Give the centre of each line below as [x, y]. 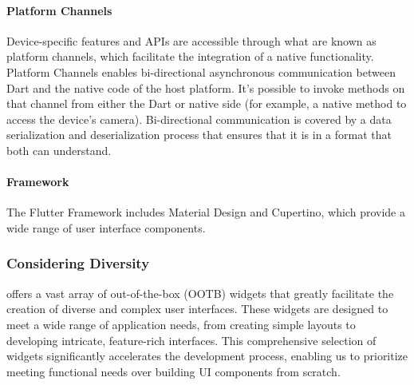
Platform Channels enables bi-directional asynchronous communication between [201, 71]
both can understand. [59, 150]
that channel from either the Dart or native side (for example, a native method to [207, 103]
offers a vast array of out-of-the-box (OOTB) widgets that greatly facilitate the [200, 293]
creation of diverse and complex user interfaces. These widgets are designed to [197, 309]
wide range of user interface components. [106, 227]
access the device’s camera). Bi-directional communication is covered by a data [199, 119]
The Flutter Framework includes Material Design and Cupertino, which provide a [206, 212]
